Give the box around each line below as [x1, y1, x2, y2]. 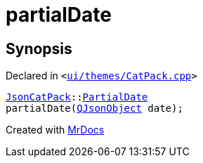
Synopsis [6, 39, 72, 58]
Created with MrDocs [6, 124, 105, 136]
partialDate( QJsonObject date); [6, 103, 183, 115]
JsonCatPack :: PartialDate [6, 91, 148, 103]
